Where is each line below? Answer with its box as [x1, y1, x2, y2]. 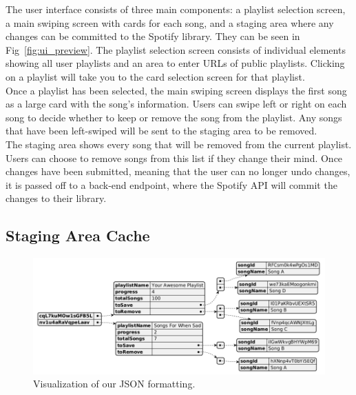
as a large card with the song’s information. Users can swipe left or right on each [6, 97, 347, 111]
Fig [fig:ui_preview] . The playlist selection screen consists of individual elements [6, 42, 346, 57]
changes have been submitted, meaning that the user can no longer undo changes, [6, 164, 350, 179]
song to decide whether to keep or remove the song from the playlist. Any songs [6, 110, 342, 124]
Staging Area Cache [6, 225, 150, 246]
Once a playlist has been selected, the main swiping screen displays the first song [6, 83, 347, 97]
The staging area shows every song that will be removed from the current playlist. [6, 136, 352, 151]
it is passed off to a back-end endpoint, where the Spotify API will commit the [6, 177, 337, 192]
